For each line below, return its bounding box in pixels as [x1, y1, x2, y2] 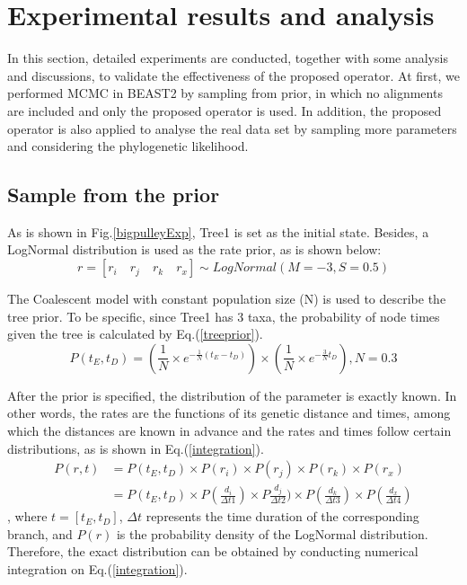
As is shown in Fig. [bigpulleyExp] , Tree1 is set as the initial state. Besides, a [7, 222, 429, 241]
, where [7, 507, 48, 526]
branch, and [7, 524, 73, 543]
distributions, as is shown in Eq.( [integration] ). [7, 439, 264, 457]
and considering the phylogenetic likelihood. [7, 137, 249, 155]
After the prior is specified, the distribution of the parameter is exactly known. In [7, 386, 457, 404]
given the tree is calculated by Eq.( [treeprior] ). [7, 324, 263, 343]
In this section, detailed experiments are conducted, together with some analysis [7, 49, 448, 67]
